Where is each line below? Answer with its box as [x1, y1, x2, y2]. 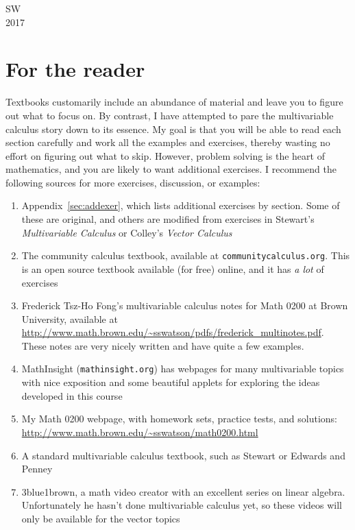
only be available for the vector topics [21, 511, 180, 525]
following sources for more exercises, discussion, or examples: [5, 175, 260, 189]
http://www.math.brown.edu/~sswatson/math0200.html [21, 424, 258, 439]
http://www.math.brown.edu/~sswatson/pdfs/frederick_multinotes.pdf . [21, 325, 324, 339]
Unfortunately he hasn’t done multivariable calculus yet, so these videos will [21, 498, 342, 512]
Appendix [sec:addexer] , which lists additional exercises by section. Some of [21, 198, 340, 213]
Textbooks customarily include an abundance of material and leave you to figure [5, 95, 343, 109]
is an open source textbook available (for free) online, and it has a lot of [21, 261, 324, 276]
